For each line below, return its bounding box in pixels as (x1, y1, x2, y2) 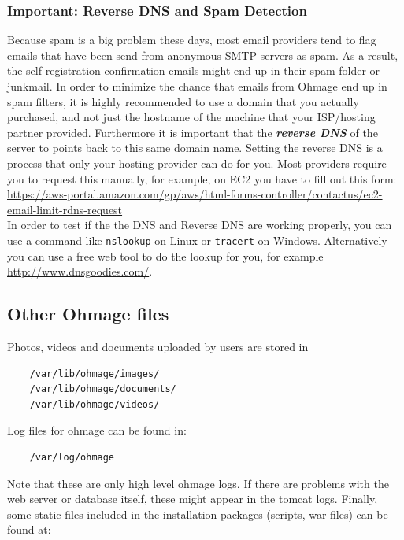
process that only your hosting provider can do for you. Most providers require (7, 154, 387, 171)
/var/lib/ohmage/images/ (29, 368, 160, 379)
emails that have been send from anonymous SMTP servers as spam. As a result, (7, 46, 398, 63)
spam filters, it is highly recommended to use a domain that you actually (7, 93, 359, 109)
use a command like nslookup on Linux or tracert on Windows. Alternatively (7, 231, 387, 248)
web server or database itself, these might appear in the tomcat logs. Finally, (7, 490, 378, 507)
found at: (7, 521, 51, 538)
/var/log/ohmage (29, 451, 115, 463)
